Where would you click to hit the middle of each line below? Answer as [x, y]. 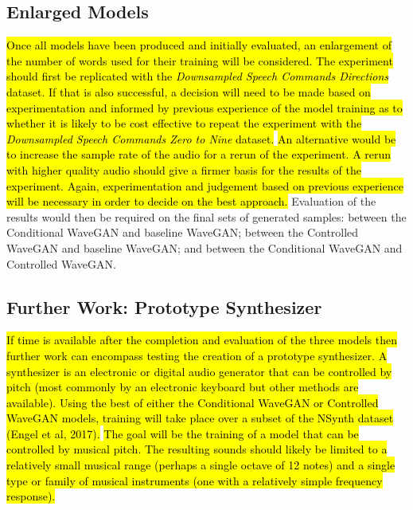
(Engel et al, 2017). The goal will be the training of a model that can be [183, 433]
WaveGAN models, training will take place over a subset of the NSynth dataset [200, 418]
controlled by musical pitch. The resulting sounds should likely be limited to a [197, 449]
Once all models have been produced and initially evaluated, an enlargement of [199, 45]
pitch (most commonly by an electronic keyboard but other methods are [183, 387]
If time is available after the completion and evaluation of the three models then [202, 340]
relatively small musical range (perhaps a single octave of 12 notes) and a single [201, 465]
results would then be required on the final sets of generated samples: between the [206, 216]
